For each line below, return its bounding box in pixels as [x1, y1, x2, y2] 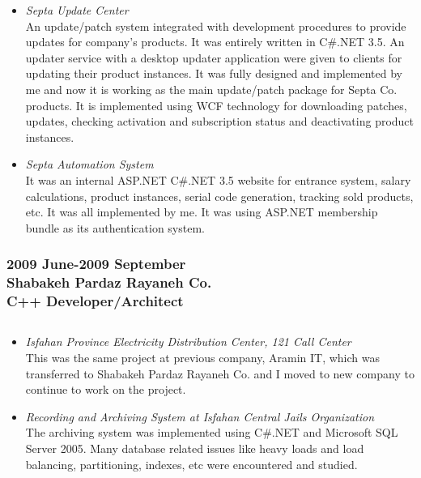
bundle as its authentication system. [25, 219, 205, 236]
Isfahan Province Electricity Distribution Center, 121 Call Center [25, 333, 351, 350]
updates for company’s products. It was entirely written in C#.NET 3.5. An [25, 33, 405, 50]
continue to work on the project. [25, 381, 186, 398]
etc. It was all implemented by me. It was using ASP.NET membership [25, 203, 378, 220]
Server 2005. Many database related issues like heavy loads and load [25, 439, 364, 456]
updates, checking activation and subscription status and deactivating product [25, 113, 415, 130]
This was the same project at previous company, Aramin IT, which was [25, 348, 380, 365]
